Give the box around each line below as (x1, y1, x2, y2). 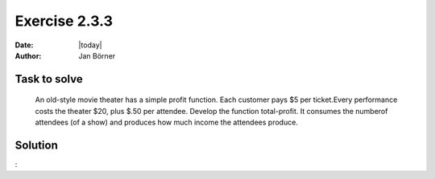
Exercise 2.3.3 (14, 12, 113, 30)
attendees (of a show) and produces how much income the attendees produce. (35, 117, 298, 128)
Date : (14, 40, 34, 50)
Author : (14, 51, 42, 60)
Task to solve (14, 72, 84, 86)
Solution (14, 138, 58, 152)
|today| (78, 40, 102, 50)
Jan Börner (78, 51, 116, 60)
